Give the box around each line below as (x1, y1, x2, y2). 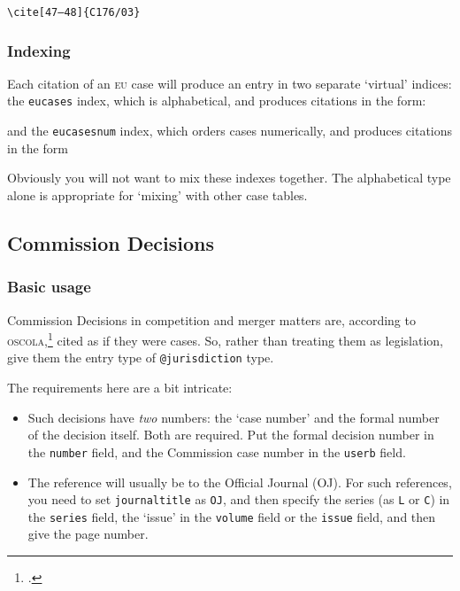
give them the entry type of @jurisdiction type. (7, 348, 274, 367)
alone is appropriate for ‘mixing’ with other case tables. (7, 185, 308, 204)
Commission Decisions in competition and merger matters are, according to (7, 310, 416, 329)
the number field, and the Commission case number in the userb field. (27, 442, 406, 461)
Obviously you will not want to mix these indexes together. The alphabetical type (7, 168, 451, 187)
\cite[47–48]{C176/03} (7, 6, 141, 19)
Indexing (7, 39, 71, 61)
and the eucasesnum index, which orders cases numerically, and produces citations (7, 121, 453, 140)
